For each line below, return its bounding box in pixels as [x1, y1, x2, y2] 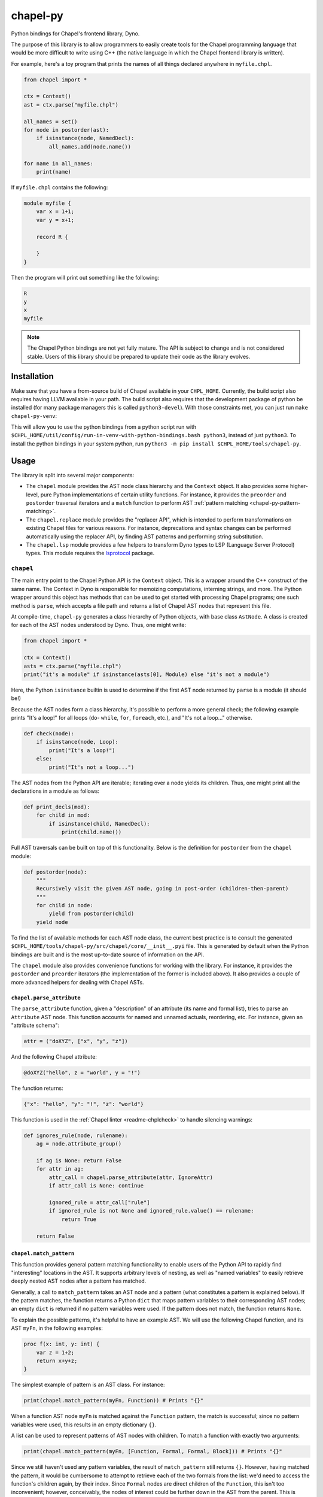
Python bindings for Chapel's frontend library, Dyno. [11, 30, 140, 37]
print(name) [36, 168, 72, 175]
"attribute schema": [11, 1022, 60, 1029]
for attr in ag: [36, 1165, 84, 1172]
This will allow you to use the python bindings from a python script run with [11, 423, 197, 431]
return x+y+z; [36, 1357, 78, 1365]
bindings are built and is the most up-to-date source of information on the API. [11, 951, 205, 958]
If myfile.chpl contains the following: [11, 183, 108, 191]
